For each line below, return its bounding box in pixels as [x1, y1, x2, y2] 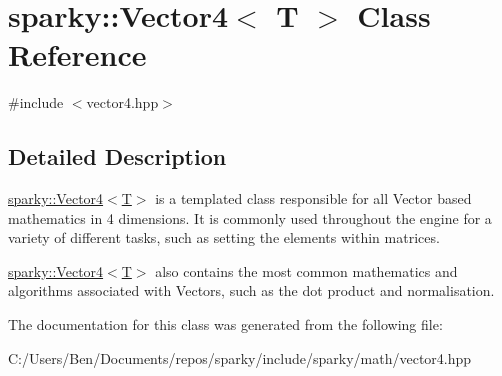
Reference [8, 34, 147, 75]
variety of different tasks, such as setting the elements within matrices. [8, 227, 440, 248]
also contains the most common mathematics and [155, 260, 458, 281]
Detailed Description [8, 141, 227, 172]
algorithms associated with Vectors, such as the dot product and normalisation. [8, 280, 495, 301]
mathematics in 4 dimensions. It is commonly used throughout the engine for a [8, 207, 492, 228]
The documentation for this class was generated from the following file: [8, 314, 443, 335]
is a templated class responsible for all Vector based [155, 188, 472, 209]
